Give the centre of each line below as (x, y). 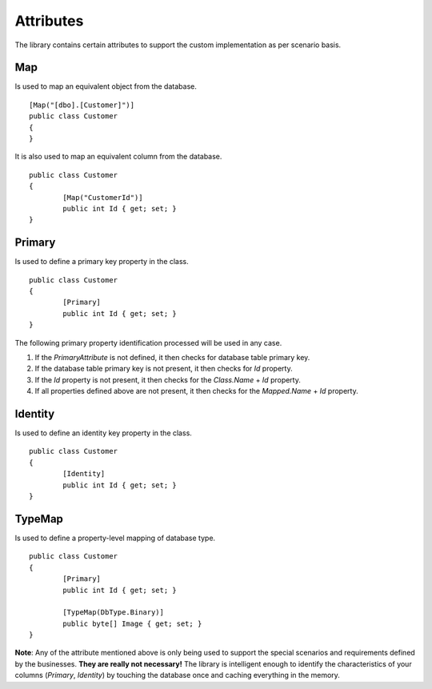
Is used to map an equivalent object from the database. (106, 86)
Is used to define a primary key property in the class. (102, 262)
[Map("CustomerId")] (103, 197)
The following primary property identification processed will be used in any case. (148, 342)
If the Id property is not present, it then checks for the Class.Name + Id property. (168, 379)
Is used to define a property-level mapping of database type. (115, 538)
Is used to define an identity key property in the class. (103, 433)
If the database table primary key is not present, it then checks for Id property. (164, 369)
